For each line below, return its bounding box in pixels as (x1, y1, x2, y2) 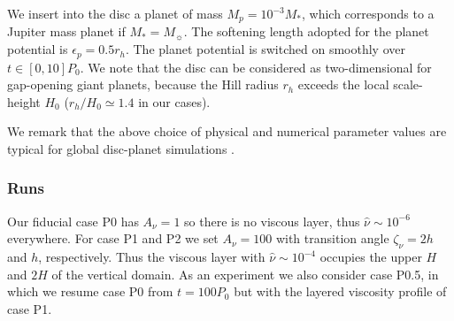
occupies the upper (319, 248, 422, 266)
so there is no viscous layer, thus (184, 211, 360, 230)
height (7, 92, 41, 111)
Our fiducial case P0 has (7, 211, 139, 230)
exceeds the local (297, 75, 389, 94)
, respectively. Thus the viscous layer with (38, 248, 265, 266)
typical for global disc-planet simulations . (7, 139, 235, 157)
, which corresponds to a (302, 4, 435, 22)
